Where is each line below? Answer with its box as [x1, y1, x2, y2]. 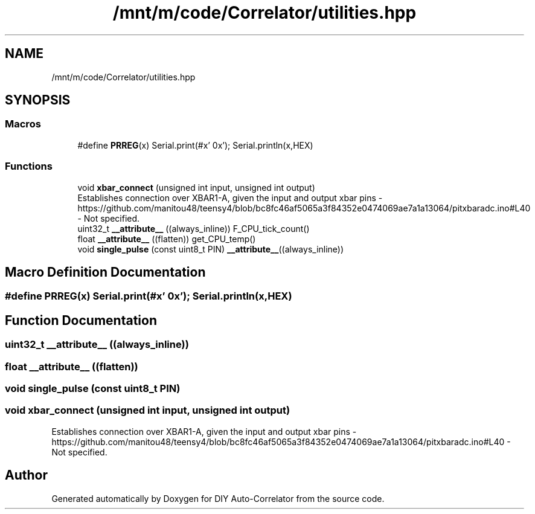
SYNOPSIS [5, 92, 71, 108]
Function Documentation [5, 312, 157, 328]
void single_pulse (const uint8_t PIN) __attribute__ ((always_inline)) [77, 243, 344, 254]
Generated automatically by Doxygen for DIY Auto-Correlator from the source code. [51, 493, 385, 504]
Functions [5, 160, 53, 173]
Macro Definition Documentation [5, 264, 206, 280]
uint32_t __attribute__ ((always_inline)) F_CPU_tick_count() [77, 223, 310, 234]
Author [5, 467, 48, 483]
